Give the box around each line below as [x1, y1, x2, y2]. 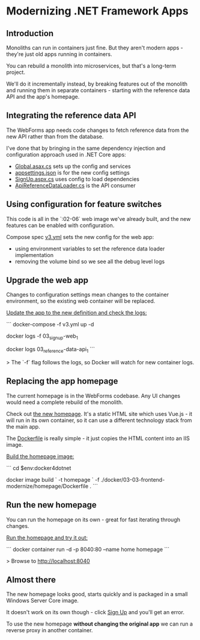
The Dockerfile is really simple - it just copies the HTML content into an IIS [6, 435, 190, 442]
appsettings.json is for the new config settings [14, 169, 130, 176]
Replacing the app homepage [6, 376, 118, 387]
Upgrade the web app [6, 275, 89, 285]
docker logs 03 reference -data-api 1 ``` [6, 346, 95, 355]
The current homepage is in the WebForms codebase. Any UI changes [6, 392, 181, 399]
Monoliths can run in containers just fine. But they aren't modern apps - [6, 44, 183, 51]
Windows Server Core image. [6, 597, 79, 604]
